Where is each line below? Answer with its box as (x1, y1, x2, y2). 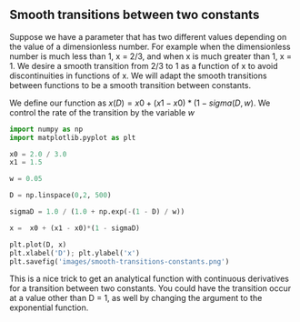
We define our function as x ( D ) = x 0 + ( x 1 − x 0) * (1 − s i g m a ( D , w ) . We (9, 97, 271, 108)
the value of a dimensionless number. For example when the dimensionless (9, 41, 291, 52)
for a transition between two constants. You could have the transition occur (9, 283, 292, 294)
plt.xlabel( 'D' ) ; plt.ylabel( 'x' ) (9, 248, 141, 257)
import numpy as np (9, 125, 84, 134)
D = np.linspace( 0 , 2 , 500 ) (9, 191, 112, 200)
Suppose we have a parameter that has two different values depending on (9, 31, 287, 42)
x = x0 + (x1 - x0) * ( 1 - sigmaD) (9, 223, 141, 233)
